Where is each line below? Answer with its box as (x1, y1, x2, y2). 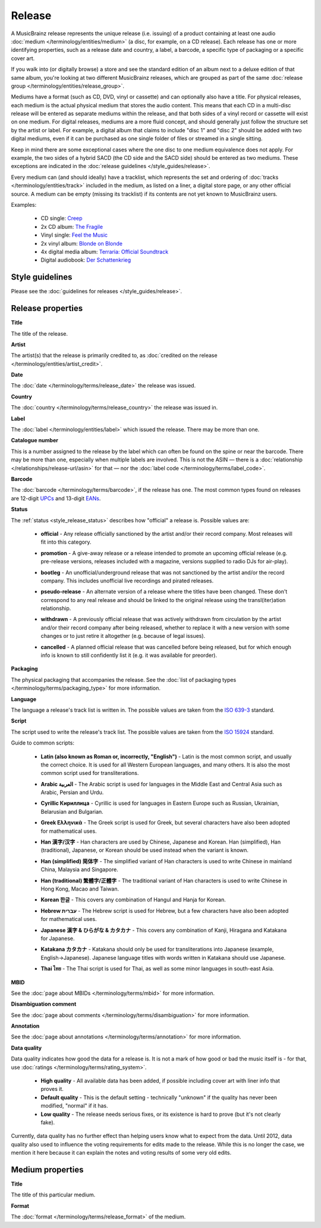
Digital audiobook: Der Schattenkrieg (40, 256, 131, 263)
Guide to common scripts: (11, 739, 74, 746)
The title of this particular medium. (11, 1191, 96, 1198)
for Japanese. (40, 935, 75, 942)
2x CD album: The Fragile (40, 223, 103, 230)
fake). (40, 1118, 55, 1126)
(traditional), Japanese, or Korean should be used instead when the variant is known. (40, 846, 249, 854)
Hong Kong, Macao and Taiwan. (40, 885, 119, 892)
